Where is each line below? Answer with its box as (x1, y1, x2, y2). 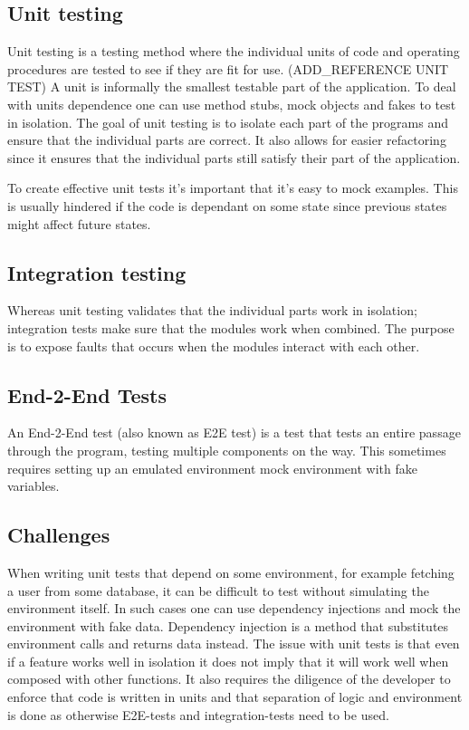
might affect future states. (7, 214, 151, 233)
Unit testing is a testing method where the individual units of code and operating (7, 42, 460, 61)
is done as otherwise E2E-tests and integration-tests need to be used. (7, 705, 389, 724)
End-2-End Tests (7, 380, 167, 408)
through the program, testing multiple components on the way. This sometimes (7, 440, 446, 459)
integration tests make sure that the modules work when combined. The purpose (7, 318, 455, 337)
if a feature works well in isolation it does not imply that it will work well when (7, 651, 449, 670)
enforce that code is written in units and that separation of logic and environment (7, 687, 463, 706)
